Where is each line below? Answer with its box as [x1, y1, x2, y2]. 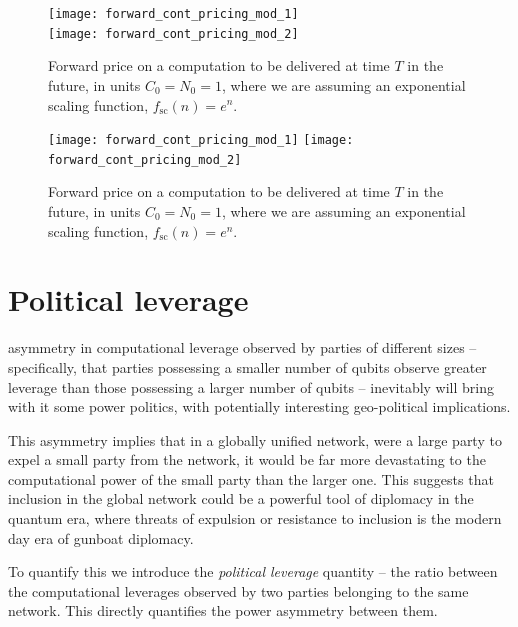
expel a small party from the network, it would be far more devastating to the [8, 449, 486, 470]
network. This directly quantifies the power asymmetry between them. [8, 600, 438, 621]
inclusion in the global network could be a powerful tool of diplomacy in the [8, 488, 474, 509]
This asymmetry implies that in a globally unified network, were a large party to [8, 429, 502, 450]
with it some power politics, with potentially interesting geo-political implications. [8, 396, 511, 417]
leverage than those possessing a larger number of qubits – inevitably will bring [8, 376, 495, 397]
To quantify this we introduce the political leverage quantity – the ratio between [8, 561, 498, 582]
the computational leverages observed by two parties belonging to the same [8, 580, 469, 601]
